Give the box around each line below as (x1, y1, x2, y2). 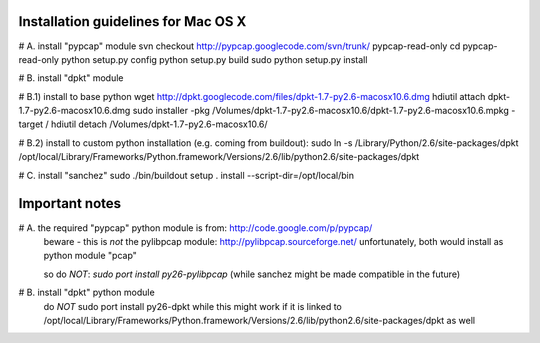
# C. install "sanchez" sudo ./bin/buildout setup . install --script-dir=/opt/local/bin (18, 169, 355, 181)
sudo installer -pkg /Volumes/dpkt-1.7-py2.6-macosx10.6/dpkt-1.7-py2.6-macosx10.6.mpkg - (132, 105, 516, 117)
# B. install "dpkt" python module (18, 286, 155, 299)
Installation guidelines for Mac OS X (18, 13, 247, 30)
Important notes (18, 195, 122, 212)
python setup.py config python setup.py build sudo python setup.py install (61, 53, 368, 65)
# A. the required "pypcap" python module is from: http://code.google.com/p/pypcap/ (18, 221, 373, 234)
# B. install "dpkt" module (18, 72, 124, 84)
